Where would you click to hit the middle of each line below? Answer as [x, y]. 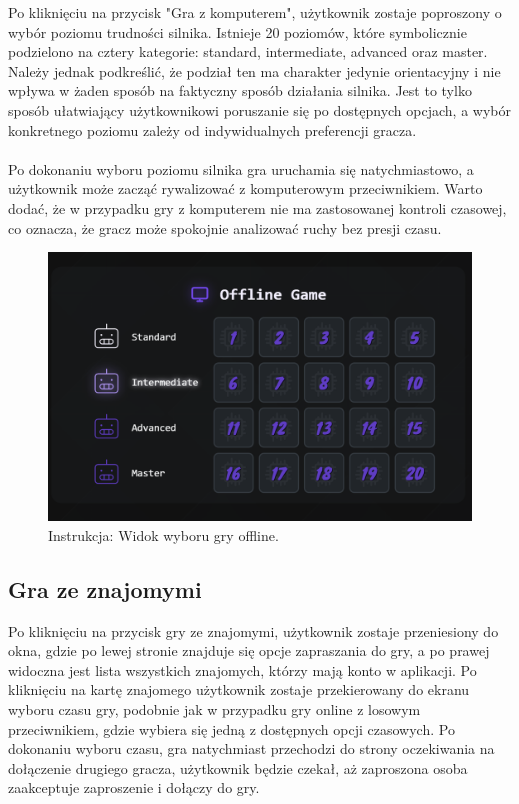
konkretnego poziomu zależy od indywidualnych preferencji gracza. [212, 129]
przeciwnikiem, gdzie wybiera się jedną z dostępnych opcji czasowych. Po [231, 728]
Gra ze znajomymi [105, 588]
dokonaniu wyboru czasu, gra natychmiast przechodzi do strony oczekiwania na [251, 748]
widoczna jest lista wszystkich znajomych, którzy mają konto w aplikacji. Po [242, 669]
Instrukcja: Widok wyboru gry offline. [163, 534]
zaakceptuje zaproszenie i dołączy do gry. [134, 787]
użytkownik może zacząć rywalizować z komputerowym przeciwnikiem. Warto [245, 188]
